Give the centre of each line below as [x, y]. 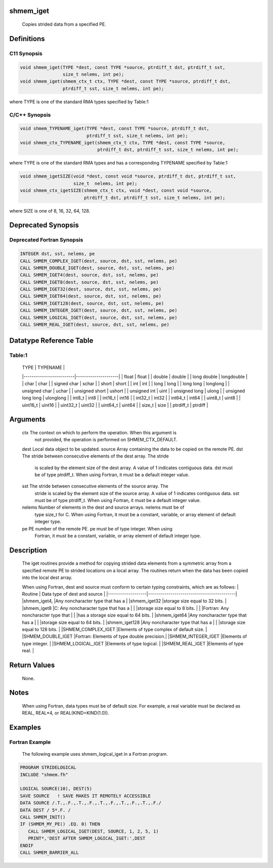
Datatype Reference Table [51, 341]
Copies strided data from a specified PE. [64, 24]
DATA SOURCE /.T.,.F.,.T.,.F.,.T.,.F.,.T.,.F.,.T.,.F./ [91, 803]
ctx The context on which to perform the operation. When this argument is [99, 432]
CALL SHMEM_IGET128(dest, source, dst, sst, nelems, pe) [92, 303]
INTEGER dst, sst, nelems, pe [57, 254]
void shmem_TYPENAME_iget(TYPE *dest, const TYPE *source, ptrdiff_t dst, [115, 129]
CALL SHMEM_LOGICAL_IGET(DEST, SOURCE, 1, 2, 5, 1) [93, 831]
